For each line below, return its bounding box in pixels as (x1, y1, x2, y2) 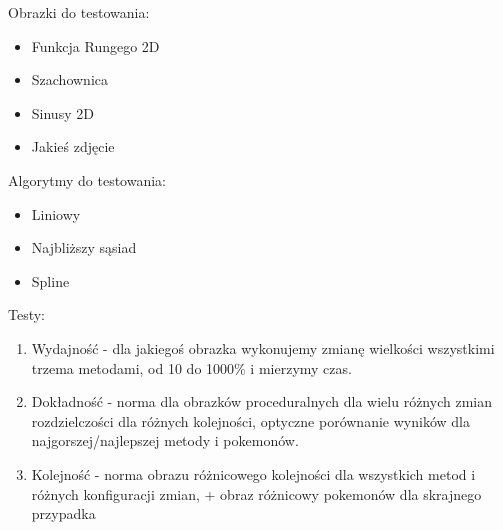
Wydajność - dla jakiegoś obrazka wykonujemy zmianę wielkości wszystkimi (31, 337, 495, 358)
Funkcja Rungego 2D (31, 35, 160, 56)
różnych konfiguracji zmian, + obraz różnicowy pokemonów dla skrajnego (31, 483, 482, 504)
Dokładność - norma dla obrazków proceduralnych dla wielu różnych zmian (31, 391, 492, 412)
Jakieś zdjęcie (31, 136, 115, 157)
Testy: (8, 304, 46, 325)
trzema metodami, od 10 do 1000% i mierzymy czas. (31, 357, 352, 378)
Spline (31, 270, 70, 291)
